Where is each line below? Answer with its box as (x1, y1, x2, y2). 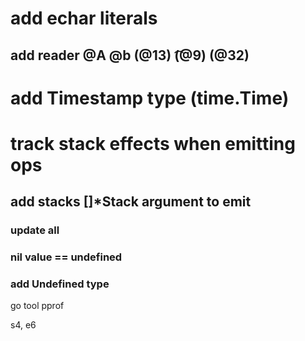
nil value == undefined (10, 250, 123, 264)
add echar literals (10, 7, 158, 30)
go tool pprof (10, 300, 65, 312)
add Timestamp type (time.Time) (10, 87, 290, 109)
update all (10, 223, 60, 237)
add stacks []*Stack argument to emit (10, 193, 252, 211)
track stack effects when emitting (10, 132, 296, 155)
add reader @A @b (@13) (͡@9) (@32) (10, 47, 250, 64)
